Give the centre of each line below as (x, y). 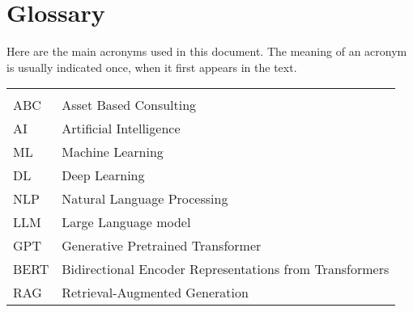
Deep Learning (103, 175)
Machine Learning (113, 152)
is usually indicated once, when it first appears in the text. (152, 67)
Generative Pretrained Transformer (162, 246)
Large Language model (126, 222)
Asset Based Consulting (129, 105)
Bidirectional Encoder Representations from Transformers (226, 269)
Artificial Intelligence (121, 129)
